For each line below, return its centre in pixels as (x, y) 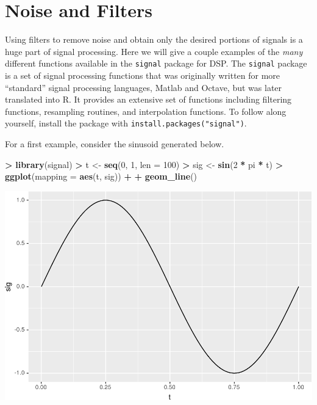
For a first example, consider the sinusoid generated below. (115, 144)
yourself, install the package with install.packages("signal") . (126, 123)
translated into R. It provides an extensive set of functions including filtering (148, 99)
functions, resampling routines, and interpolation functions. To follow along (146, 111)
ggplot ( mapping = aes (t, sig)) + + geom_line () (101, 176)
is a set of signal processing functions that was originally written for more (143, 75)
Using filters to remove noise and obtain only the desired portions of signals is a (154, 39)
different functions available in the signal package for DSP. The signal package (156, 63)
